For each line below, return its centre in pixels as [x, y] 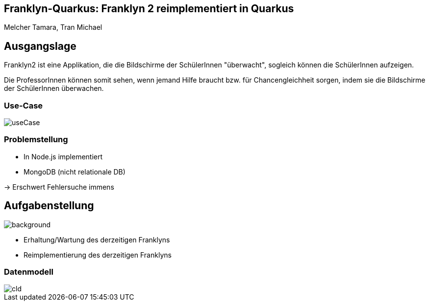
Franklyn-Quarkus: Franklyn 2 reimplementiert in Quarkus [149, 9]
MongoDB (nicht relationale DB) [75, 172]
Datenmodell [29, 272]
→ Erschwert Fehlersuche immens [59, 187]
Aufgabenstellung [49, 206]
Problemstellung [36, 140]
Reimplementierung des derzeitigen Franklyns [98, 255]
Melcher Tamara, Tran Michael [53, 27]
